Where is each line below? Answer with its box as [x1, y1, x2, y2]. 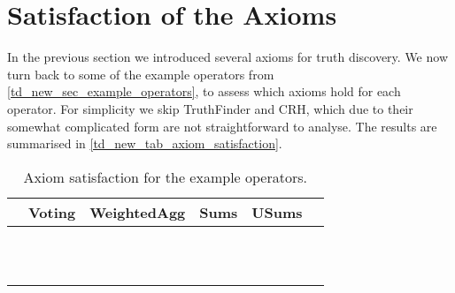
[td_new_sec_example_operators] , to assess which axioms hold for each [7, 82, 401, 101]
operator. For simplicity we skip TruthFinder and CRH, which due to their [7, 99, 413, 117]
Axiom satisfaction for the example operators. [23, 166, 307, 187]
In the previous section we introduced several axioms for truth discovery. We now [7, 48, 448, 66]
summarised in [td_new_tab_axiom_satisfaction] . [7, 134, 282, 153]
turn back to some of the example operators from [7, 64, 274, 83]
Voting [28, 201, 76, 222]
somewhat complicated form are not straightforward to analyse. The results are [7, 116, 437, 135]
